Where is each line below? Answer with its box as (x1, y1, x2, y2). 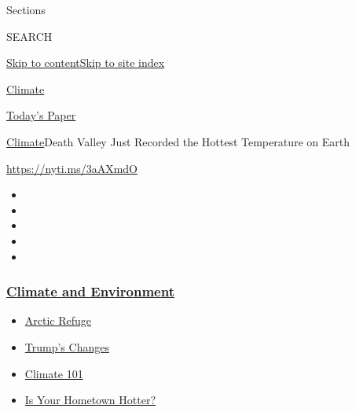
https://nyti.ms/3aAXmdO (6, 160, 138, 176)
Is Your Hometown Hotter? (24, 392, 156, 408)
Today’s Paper (6, 107, 76, 123)
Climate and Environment (6, 281, 174, 301)
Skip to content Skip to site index (6, 54, 165, 71)
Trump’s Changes (24, 338, 109, 355)
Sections (6, 2, 46, 17)
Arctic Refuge (24, 312, 92, 329)
